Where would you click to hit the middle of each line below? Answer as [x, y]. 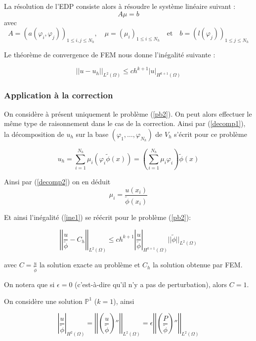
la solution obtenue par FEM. [198, 265]
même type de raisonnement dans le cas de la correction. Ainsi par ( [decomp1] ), [125, 123]
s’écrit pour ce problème [211, 134]
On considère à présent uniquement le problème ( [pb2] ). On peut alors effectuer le [128, 113]
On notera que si [29, 284]
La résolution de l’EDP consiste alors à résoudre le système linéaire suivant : [120, 6]
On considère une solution [43, 301]
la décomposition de [34, 134]
